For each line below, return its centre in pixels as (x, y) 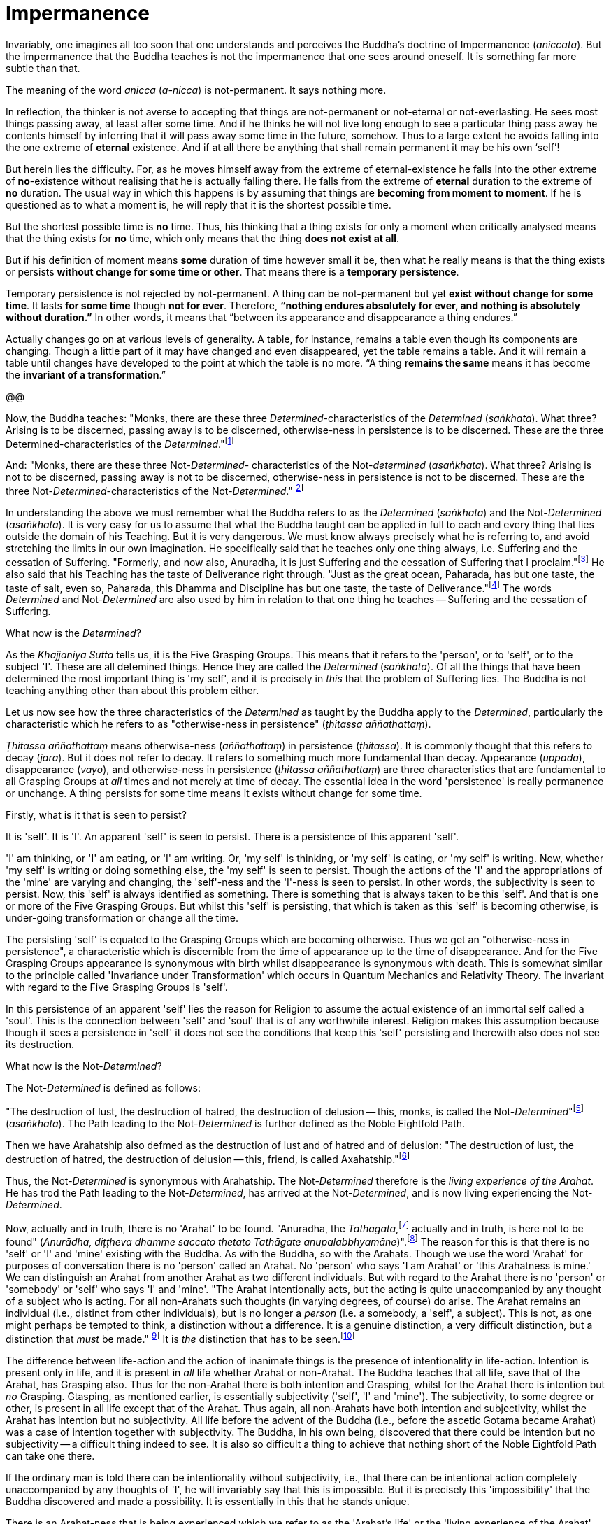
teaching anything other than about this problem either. (132, 691)
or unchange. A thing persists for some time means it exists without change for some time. (214, 793)
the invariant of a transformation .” (86, 374)
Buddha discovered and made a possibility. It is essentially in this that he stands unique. (208, 1501)
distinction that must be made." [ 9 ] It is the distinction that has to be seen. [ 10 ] (180, 1338)
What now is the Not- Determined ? (84, 1066)
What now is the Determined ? (73, 633)
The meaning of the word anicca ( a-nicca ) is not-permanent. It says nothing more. (196, 90)
